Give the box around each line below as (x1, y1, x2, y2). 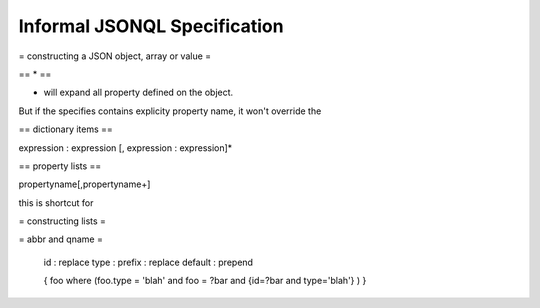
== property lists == (18, 160, 102, 172)
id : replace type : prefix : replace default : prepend (43, 256, 254, 268)
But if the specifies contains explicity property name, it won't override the (18, 105, 322, 117)
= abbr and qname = (18, 233, 104, 245)
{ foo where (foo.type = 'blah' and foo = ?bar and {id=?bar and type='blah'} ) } (43, 275, 367, 287)
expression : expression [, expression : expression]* (18, 141, 233, 154)
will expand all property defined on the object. (43, 86, 234, 99)
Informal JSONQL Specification (18, 15, 284, 37)
